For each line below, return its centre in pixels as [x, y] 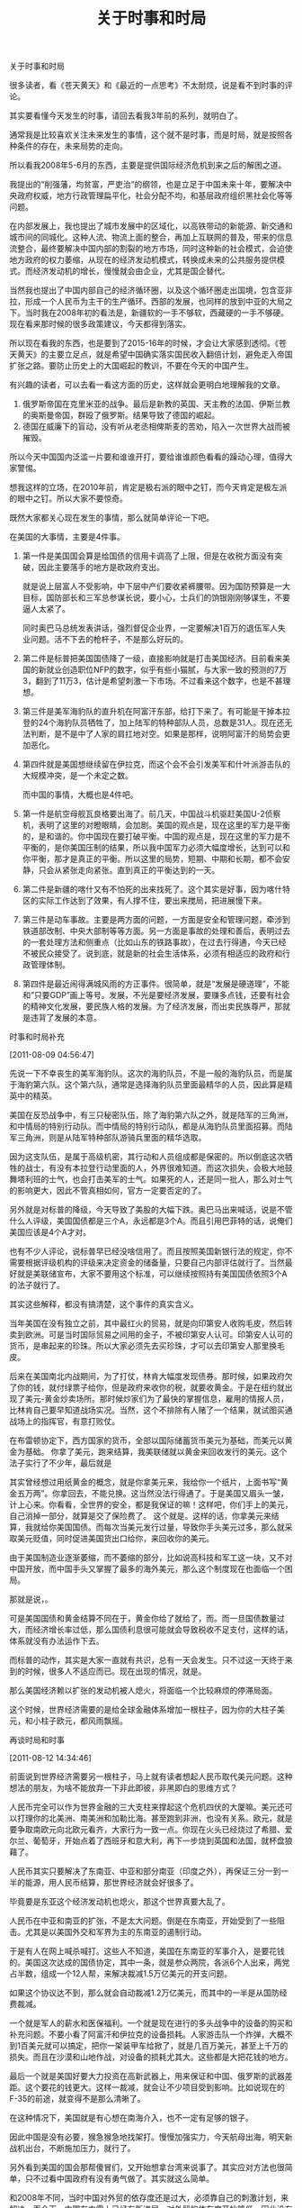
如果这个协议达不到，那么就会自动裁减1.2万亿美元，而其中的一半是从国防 [145, 1993]
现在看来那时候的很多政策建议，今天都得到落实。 [100, 324]
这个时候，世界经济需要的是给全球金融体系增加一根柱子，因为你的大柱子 [143, 1710]
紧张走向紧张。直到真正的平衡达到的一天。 [141, 870]
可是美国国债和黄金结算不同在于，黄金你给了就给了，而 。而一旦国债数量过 [147, 1619]
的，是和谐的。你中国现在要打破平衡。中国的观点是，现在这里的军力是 [152, 836]
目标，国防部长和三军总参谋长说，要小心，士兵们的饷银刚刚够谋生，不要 [156, 598]
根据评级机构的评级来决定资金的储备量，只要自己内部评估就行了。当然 [155, 1263]
